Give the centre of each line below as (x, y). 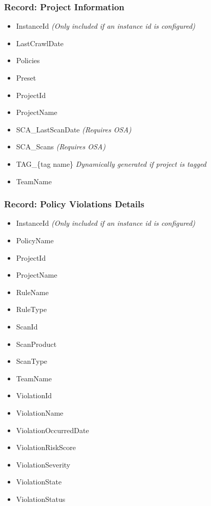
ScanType (32, 361)
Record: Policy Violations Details (74, 204)
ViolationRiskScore (46, 447)
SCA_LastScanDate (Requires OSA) (74, 129)
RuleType (31, 309)
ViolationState (39, 482)
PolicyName (35, 240)
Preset (26, 77)
